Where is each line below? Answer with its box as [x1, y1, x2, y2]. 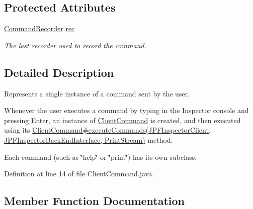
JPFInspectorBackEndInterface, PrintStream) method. [4, 134, 173, 145]
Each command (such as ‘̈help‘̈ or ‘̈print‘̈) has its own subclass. [4, 151, 197, 162]
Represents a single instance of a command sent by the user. [4, 88, 190, 98]
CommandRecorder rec [4, 23, 75, 34]
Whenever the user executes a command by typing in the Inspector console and [4, 105, 249, 116]
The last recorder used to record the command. [4, 40, 146, 50]
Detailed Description [4, 64, 114, 80]
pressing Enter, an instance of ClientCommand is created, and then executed [4, 115, 241, 125]
